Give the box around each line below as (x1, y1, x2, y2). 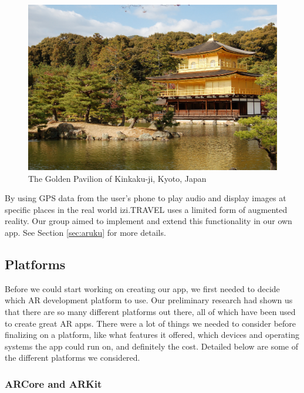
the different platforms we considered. (5, 351, 140, 364)
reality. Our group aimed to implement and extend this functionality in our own (5, 215, 292, 227)
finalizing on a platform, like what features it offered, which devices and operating (5, 328, 299, 341)
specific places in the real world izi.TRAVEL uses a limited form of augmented (5, 203, 288, 215)
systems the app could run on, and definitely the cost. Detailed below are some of (5, 340, 298, 352)
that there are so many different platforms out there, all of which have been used (5, 305, 296, 317)
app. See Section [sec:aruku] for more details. (5, 226, 166, 238)
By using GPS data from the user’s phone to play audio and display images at (5, 192, 286, 204)
